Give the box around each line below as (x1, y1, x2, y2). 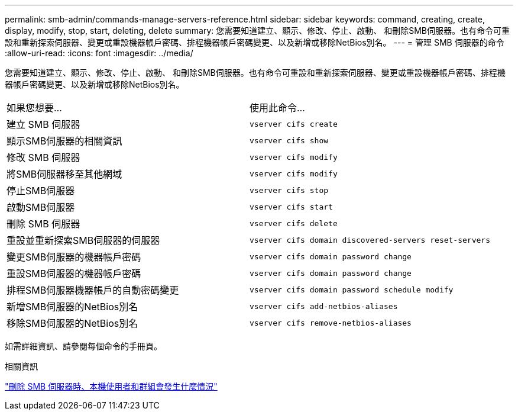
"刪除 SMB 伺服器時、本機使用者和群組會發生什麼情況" (5, 381, 218, 391)
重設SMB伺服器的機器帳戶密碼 (7, 268, 141, 279)
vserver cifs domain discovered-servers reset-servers (250, 235, 490, 245)
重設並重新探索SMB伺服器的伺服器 (7, 234, 160, 246)
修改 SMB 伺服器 (7, 152, 80, 163)
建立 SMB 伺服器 (7, 118, 80, 130)
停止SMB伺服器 (7, 185, 75, 197)
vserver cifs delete (250, 218, 338, 228)
